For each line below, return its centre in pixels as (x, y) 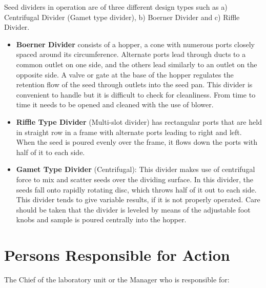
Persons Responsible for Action (117, 255)
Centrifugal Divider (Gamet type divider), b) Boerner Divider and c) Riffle (122, 17)
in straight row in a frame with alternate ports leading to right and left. (129, 132)
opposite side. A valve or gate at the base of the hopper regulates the (125, 74)
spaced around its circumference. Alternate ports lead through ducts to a (131, 54)
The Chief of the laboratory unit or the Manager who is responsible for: (117, 279)
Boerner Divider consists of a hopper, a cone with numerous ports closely (135, 44)
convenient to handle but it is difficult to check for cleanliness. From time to (136, 94)
